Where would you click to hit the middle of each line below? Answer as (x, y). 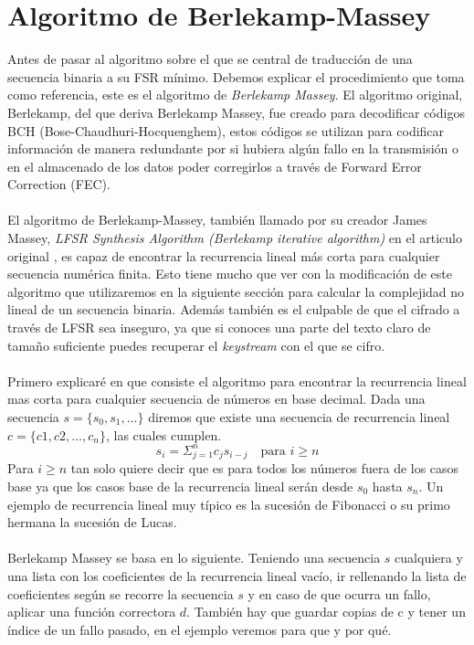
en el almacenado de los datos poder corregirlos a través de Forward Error (215, 166)
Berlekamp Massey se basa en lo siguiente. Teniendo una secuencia (194, 558)
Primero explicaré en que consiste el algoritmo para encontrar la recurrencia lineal (237, 381)
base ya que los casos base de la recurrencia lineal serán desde (180, 486)
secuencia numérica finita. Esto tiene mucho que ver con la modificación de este (230, 274)
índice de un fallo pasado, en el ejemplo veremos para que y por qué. (200, 629)
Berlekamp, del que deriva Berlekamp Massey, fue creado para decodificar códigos (236, 112)
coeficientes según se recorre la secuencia (121, 593)
